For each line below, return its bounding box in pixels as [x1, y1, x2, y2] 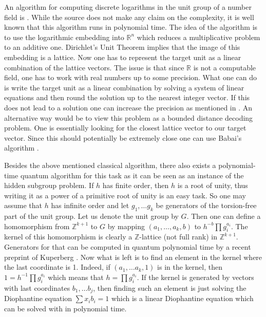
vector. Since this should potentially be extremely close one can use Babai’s [4, 132, 242, 143]
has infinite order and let [51, 200, 129, 211]
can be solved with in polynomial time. [4, 303, 127, 313]
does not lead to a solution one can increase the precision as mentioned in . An [4, 102, 253, 113]
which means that [48, 271, 104, 282]
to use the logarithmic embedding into [4, 31, 124, 42]
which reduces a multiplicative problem [137, 31, 260, 42]
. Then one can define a [186, 211, 261, 221]
